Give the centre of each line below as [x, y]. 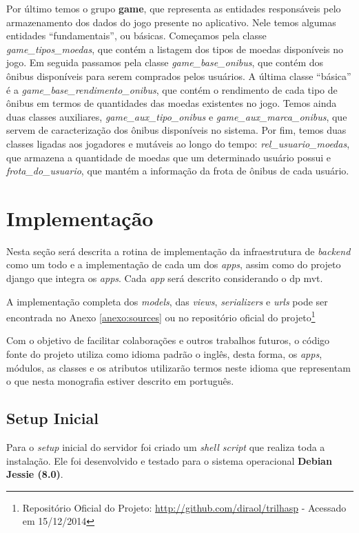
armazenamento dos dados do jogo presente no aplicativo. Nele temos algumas [171, 22]
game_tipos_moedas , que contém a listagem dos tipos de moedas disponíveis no [175, 49]
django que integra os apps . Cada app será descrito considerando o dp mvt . [165, 278]
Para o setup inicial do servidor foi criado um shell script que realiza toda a [166, 447]
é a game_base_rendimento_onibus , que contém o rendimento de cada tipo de [172, 89]
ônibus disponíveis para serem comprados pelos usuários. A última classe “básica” [179, 76]
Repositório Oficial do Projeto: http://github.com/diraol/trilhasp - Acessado [184, 507]
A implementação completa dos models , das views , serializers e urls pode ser [167, 301]
